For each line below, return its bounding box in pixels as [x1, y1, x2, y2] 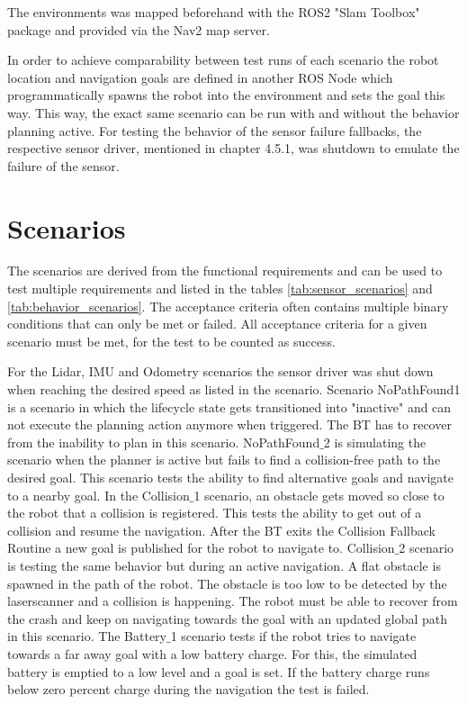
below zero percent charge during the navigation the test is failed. [7, 680, 370, 699]
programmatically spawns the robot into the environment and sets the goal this [7, 86, 445, 104]
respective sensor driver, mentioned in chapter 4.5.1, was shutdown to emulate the [7, 139, 460, 158]
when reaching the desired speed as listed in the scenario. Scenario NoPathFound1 [7, 380, 461, 399]
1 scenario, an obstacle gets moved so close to [193, 485, 445, 504]
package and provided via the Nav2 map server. [7, 20, 270, 39]
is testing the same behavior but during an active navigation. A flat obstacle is [7, 555, 441, 574]
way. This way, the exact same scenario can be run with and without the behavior [7, 103, 460, 122]
